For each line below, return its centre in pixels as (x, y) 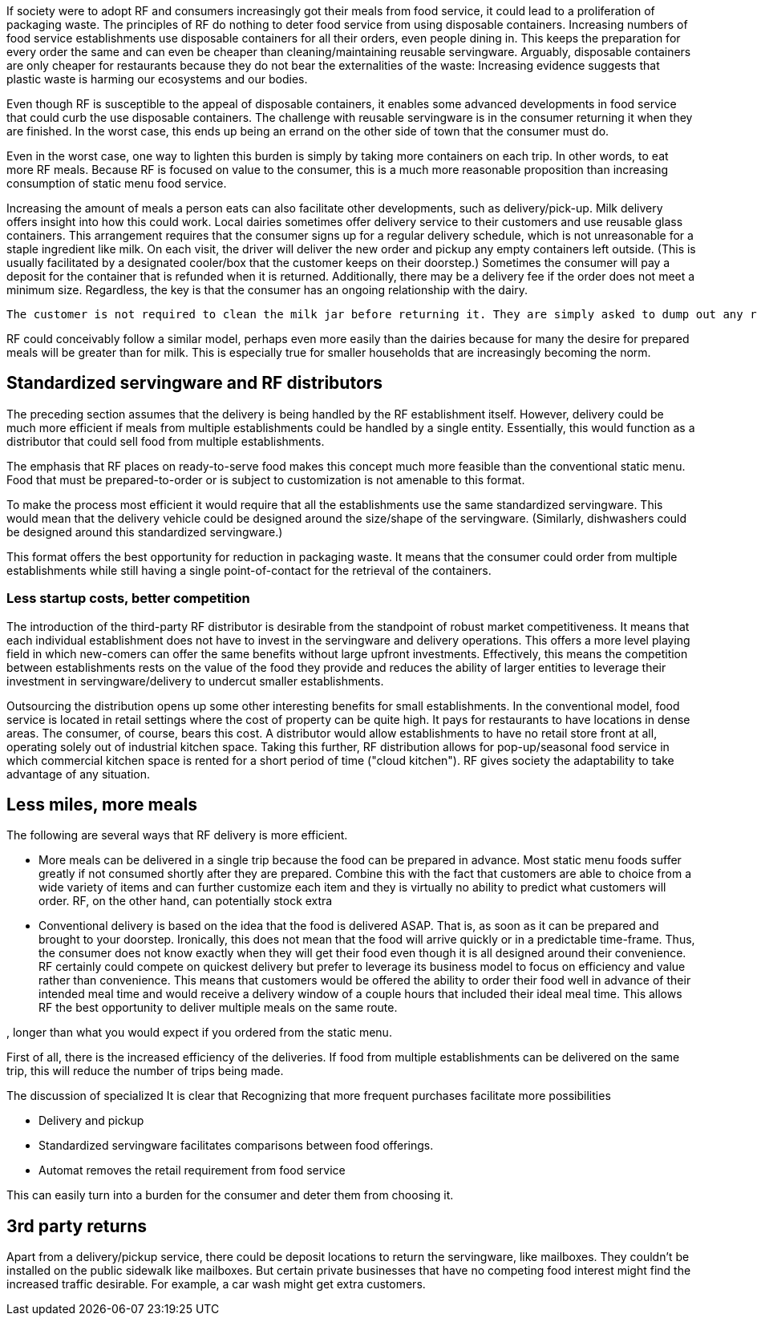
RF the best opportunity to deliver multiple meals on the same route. (218, 1008)
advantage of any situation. (79, 774)
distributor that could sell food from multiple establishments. (166, 441)
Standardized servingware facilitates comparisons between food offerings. (236, 1146)
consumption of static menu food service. (117, 183)
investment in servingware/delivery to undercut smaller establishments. (195, 681)
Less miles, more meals (102, 805)
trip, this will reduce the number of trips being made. (145, 1071)
